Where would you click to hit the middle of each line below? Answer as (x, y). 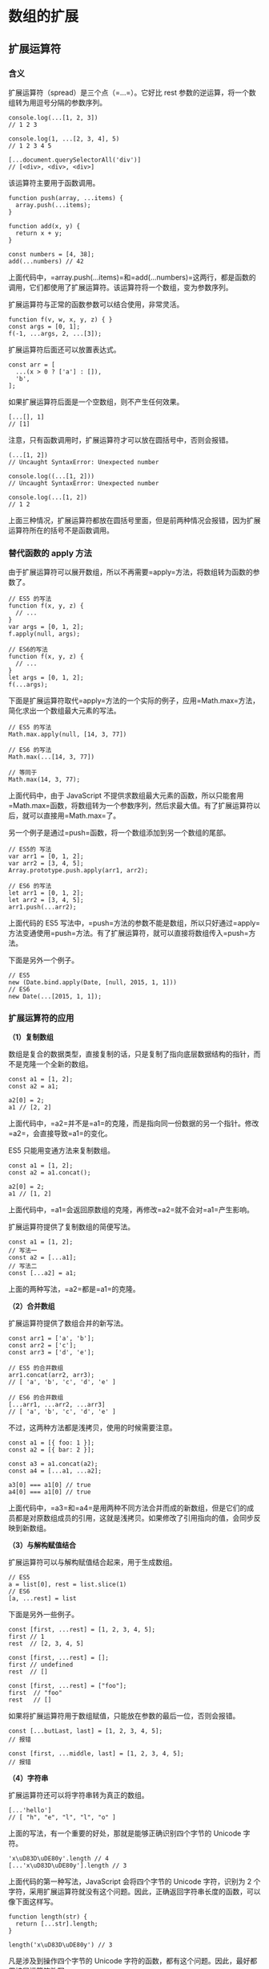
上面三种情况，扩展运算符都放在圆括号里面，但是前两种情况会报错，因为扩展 (134, 520)
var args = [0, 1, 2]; (46, 627)
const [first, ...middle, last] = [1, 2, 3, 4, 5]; (96, 1754)
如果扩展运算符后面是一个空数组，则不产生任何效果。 (96, 402)
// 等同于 (23, 773)
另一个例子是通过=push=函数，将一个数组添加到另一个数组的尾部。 (119, 833)
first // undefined (41, 1665)
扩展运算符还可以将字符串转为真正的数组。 (78, 1795)
